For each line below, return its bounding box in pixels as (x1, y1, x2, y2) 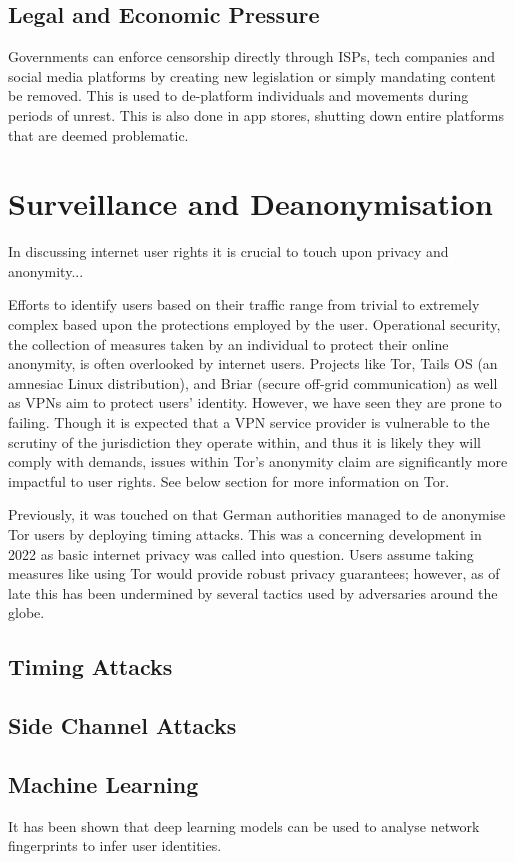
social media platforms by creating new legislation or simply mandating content (8, 65, 496, 86)
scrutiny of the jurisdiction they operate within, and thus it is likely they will (8, 431, 481, 452)
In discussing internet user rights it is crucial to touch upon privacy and (8, 241, 449, 262)
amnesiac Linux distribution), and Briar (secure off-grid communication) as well (8, 372, 498, 393)
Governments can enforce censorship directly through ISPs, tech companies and (8, 46, 495, 67)
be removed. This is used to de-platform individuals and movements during (8, 85, 469, 106)
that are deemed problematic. (8, 124, 189, 145)
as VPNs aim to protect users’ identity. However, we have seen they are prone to (8, 392, 502, 413)
